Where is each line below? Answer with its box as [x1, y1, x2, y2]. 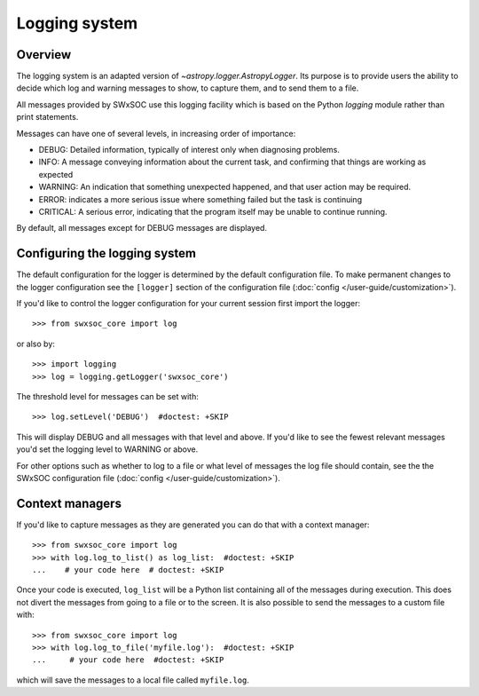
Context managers [16, 495, 122, 510]
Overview [16, 47, 72, 62]
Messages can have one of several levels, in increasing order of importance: [16, 128, 296, 138]
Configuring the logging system [16, 246, 197, 261]
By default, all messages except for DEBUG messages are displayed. [16, 223, 268, 233]
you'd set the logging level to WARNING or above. [16, 444, 199, 455]
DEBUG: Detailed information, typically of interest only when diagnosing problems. [38, 145, 341, 155]
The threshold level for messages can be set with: [16, 391, 200, 401]
